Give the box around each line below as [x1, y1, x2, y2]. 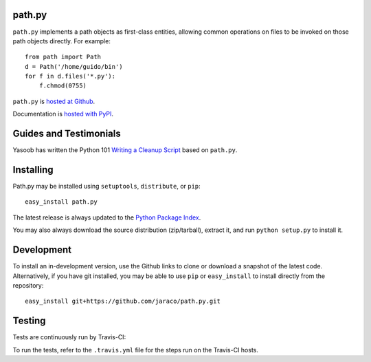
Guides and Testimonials [12, 128, 121, 140]
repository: [12, 281, 44, 289]
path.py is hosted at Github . [12, 97, 95, 105]
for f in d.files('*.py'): [25, 72, 116, 81]
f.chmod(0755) [38, 82, 87, 89]
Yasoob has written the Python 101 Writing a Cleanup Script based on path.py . [12, 146, 238, 154]
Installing [12, 164, 54, 175]
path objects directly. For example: [12, 36, 111, 45]
